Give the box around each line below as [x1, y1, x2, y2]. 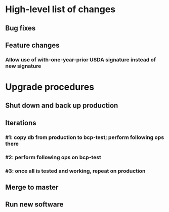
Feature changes [5, 41, 60, 49]
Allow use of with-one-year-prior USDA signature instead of [5, 56, 156, 63]
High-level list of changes [5, 4, 116, 15]
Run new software [5, 200, 64, 209]
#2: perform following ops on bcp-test [5, 154, 101, 161]
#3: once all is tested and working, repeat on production [5, 167, 146, 174]
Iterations [5, 118, 36, 127]
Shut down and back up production [5, 101, 118, 110]
